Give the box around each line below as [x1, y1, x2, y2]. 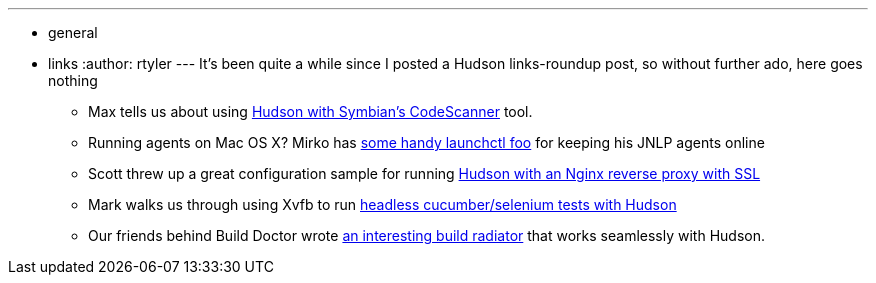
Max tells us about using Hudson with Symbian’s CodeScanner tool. [88, 103, 533, 120]
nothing [48, 72, 98, 89]
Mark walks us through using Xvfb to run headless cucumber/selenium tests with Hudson [88, 196, 677, 213]
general [48, 24, 98, 41]
